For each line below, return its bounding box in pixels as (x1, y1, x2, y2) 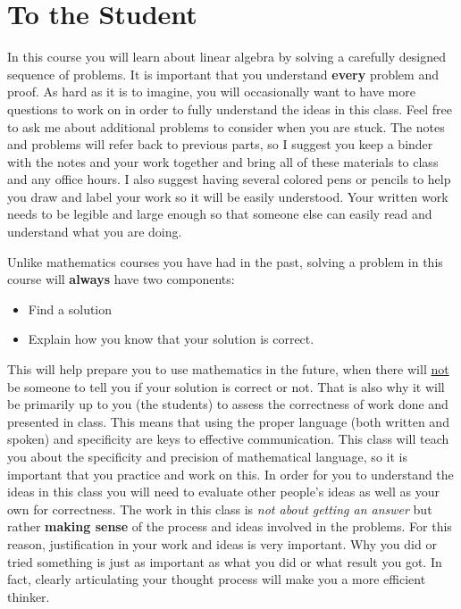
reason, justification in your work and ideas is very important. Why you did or (7, 534, 437, 553)
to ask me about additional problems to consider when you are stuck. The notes (7, 117, 445, 136)
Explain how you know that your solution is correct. (28, 330, 314, 348)
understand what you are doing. (7, 222, 182, 241)
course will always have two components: (7, 270, 235, 288)
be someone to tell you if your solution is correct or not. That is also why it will (7, 377, 445, 396)
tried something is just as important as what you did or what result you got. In (7, 552, 442, 571)
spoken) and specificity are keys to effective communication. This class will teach (7, 430, 449, 448)
